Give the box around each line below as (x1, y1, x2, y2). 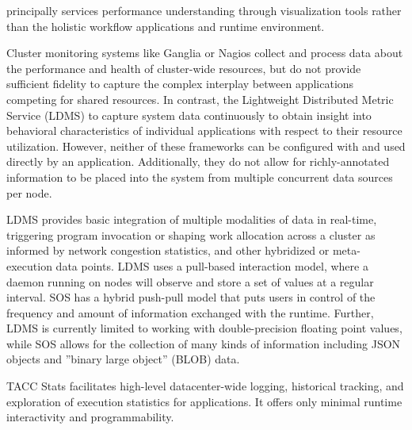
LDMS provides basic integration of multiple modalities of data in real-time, (6, 211, 377, 228)
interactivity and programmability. (6, 409, 174, 425)
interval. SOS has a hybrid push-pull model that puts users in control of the (6, 289, 376, 305)
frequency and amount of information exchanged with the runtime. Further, (6, 304, 374, 321)
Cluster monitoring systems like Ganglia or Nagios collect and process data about (6, 44, 403, 61)
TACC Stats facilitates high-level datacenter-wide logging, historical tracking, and (6, 378, 404, 394)
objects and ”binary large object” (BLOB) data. (6, 351, 240, 367)
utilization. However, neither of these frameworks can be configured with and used (6, 137, 406, 154)
